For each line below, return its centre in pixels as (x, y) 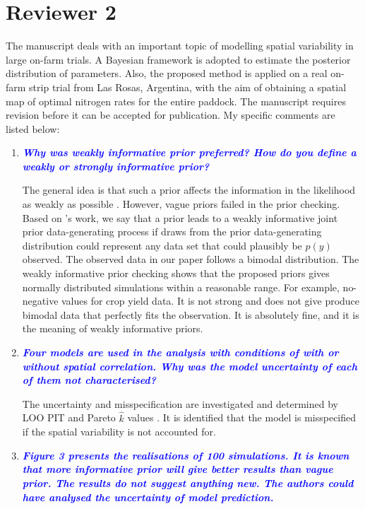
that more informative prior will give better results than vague (178, 469)
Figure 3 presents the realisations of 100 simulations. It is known (186, 455)
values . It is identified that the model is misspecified (242, 417)
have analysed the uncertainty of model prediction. (148, 497)
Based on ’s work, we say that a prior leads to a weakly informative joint (180, 217)
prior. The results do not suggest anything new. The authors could (188, 482)
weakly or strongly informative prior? (116, 166)
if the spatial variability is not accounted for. (119, 432)
